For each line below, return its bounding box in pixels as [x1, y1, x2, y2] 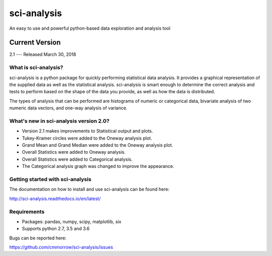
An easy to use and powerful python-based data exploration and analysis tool [9, 25, 171, 31]
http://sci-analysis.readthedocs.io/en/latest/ [9, 196, 101, 202]
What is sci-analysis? [9, 64, 63, 71]
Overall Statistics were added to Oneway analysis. [22, 149, 126, 155]
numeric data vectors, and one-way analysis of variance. [9, 105, 128, 111]
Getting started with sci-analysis [9, 176, 92, 183]
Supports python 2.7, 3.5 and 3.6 [22, 226, 90, 232]
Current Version [9, 38, 61, 47]
